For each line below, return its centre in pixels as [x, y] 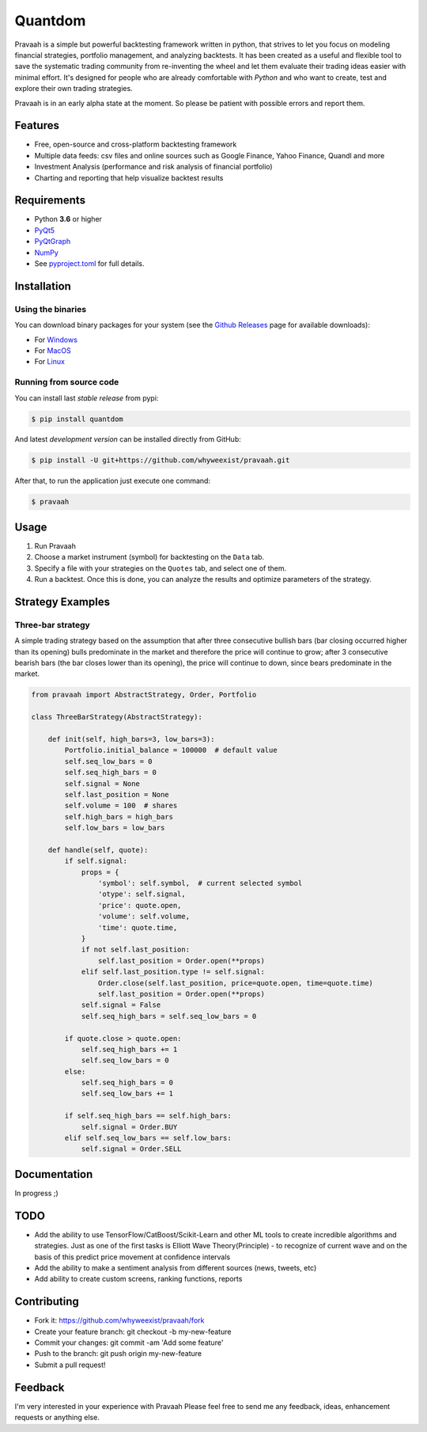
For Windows [56, 340]
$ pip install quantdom [77, 419]
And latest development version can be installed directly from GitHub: [128, 439]
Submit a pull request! [70, 1365]
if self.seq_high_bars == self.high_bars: [148, 1116]
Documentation [54, 1174]
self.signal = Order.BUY [129, 1127]
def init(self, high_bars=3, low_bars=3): [131, 739]
